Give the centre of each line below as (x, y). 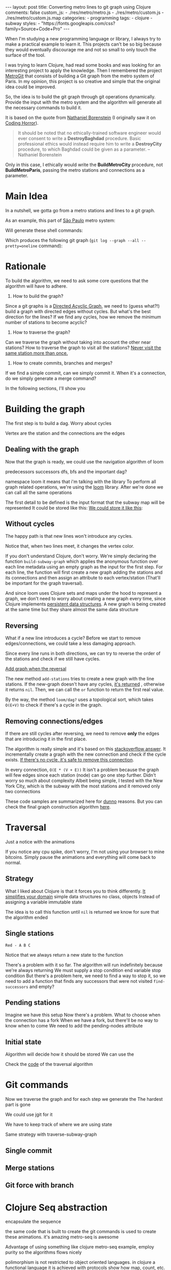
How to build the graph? (38, 296)
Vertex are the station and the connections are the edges (65, 433)
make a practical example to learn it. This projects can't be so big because (83, 44)
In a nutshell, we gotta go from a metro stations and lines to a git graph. (80, 210)
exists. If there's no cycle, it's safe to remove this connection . (70, 760)
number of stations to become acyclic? (46, 322)
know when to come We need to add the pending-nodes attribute (74, 1026)
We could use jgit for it (29, 1115)
